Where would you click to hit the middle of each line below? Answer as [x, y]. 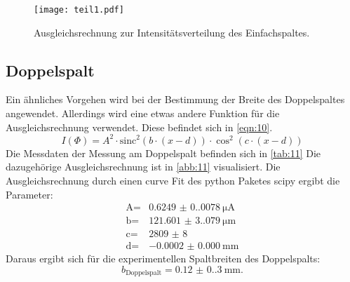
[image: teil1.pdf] [79, 10]
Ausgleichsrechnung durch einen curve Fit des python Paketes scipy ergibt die [173, 180]
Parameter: [29, 194]
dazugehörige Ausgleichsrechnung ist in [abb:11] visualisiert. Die [143, 167]
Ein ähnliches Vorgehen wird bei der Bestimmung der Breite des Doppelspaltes [175, 99]
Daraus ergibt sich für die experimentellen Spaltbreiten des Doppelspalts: [163, 258]
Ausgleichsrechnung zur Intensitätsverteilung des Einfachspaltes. [172, 32]
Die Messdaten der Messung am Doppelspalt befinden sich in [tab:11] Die [163, 153]
